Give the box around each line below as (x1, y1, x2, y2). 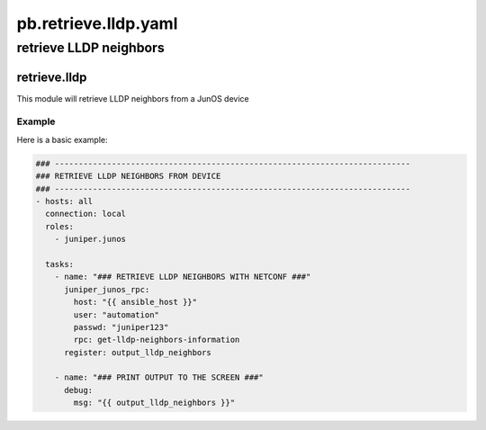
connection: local (45, 209, 126, 219)
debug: (64, 385, 94, 395)
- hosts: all (35, 196, 94, 207)
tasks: (45, 259, 75, 269)
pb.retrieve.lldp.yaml (16, 13, 178, 33)
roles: (45, 221, 75, 231)
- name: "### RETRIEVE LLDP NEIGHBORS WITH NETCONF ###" (54, 272, 311, 282)
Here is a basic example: (16, 134, 108, 145)
